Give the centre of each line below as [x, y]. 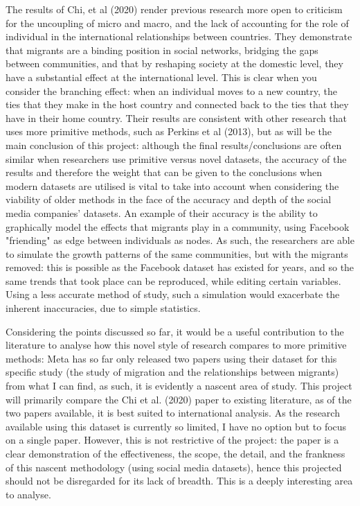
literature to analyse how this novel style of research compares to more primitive [176, 345]
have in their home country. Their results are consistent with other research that [177, 117]
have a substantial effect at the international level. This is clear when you [161, 77]
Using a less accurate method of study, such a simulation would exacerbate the [173, 294]
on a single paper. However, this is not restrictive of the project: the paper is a [172, 440]
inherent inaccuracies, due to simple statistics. [103, 308]
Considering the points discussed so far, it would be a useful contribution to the [175, 331]
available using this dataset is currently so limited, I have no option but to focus [176, 426]
